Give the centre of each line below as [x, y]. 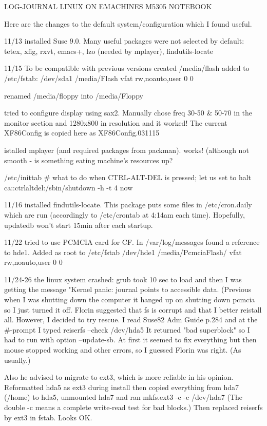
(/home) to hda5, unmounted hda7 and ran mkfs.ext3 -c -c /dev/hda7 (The [123, 397]
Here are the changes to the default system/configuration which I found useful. [128, 23]
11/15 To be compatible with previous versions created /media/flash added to [127, 68]
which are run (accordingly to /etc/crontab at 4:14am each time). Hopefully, [125, 214]
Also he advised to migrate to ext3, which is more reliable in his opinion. [119, 377]
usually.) [17, 360]
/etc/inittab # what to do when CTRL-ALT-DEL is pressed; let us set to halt [128, 177]
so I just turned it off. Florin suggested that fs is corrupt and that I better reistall [133, 309]
